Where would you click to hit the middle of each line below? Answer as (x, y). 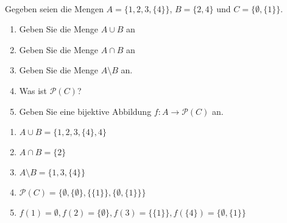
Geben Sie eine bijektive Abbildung (85, 111)
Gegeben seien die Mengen (54, 8)
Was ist (33, 90)
